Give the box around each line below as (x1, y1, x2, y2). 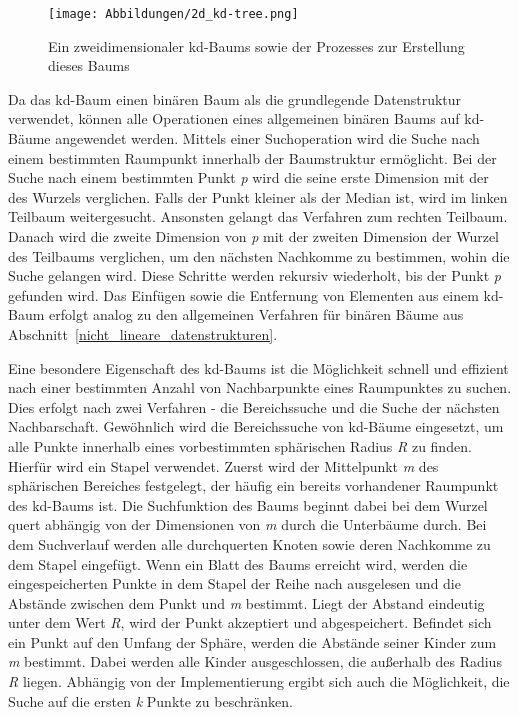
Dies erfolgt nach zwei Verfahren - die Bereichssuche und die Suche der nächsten (8, 396, 500, 417)
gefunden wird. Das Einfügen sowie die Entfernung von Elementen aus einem (8, 284, 479, 305)
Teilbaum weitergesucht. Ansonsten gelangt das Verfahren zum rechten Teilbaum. (8, 206, 508, 227)
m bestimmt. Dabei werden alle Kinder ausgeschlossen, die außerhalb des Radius (8, 651, 502, 672)
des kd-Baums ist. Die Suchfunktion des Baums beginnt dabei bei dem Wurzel (8, 494, 488, 515)
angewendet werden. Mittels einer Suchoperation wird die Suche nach (55, 128, 480, 149)
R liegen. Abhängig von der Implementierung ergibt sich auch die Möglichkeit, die (8, 671, 510, 692)
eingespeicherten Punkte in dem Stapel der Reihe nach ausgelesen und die (8, 573, 461, 594)
